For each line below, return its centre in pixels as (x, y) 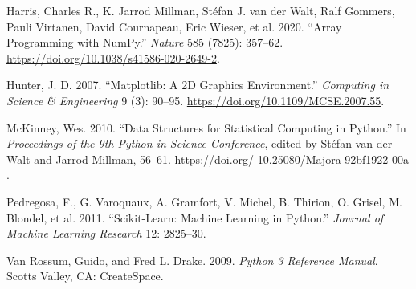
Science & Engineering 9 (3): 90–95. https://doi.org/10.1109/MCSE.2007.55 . (196, 100)
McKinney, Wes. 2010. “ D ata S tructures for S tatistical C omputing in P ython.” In (206, 127)
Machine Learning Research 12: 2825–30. (106, 233)
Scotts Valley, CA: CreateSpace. (85, 276)
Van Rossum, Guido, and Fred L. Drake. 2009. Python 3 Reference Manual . (192, 260)
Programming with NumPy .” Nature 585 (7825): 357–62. (145, 42)
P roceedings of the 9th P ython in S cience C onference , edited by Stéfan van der (200, 143)
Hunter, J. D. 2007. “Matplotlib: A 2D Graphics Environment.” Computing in (198, 85)
